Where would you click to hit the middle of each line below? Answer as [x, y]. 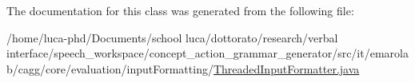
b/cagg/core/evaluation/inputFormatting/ [110, 68]
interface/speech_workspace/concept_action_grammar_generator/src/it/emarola [207, 53]
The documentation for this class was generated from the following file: [180, 10]
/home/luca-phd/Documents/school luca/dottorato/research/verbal [172, 37]
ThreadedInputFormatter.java [286, 68]
